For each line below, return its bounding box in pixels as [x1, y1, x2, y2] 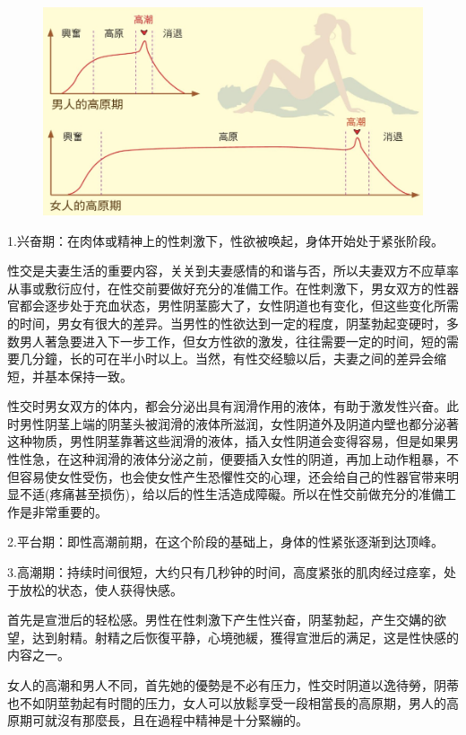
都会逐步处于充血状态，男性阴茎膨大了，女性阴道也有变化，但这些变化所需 [19, 296, 459, 315]
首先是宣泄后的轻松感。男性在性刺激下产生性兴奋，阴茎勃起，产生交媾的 [7, 610, 434, 629]
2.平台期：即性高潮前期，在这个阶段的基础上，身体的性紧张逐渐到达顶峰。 [7, 532, 444, 551]
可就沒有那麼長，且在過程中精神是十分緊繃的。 [31, 711, 308, 730]
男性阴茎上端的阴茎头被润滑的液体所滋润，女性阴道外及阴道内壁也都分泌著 [19, 414, 459, 433]
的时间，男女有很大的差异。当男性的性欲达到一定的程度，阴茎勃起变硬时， [7, 313, 446, 332]
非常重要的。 [31, 502, 108, 521]
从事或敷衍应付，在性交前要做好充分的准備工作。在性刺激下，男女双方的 [7, 278, 434, 297]
